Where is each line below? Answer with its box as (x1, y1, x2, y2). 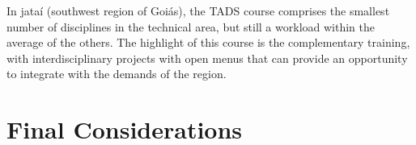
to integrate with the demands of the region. (6, 65, 227, 82)
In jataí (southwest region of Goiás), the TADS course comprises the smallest (6, 2, 390, 19)
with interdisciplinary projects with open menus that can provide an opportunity (6, 49, 408, 66)
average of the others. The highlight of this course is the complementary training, (6, 34, 410, 51)
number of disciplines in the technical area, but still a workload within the (6, 18, 375, 35)
